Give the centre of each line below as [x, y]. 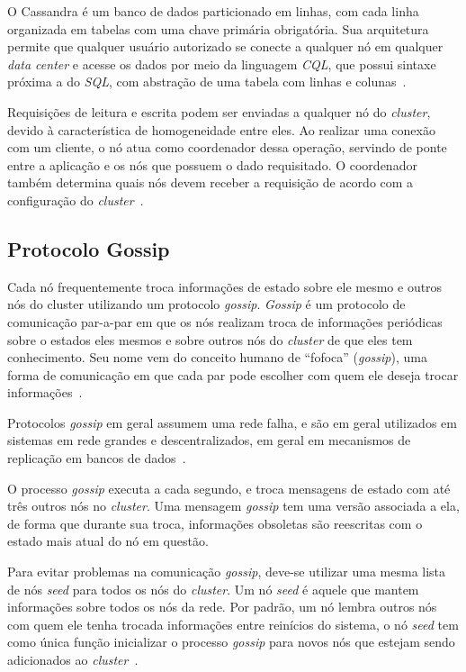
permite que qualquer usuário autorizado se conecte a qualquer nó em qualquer [225, 46]
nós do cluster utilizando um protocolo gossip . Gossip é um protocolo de [206, 304]
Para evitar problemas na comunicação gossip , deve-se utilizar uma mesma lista [227, 572]
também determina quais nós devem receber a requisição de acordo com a [211, 182]
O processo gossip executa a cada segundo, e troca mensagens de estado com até [229, 488]
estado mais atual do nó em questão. [108, 541]
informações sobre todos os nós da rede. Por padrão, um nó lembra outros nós [222, 607]
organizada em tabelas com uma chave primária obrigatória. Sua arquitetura [218, 28]
